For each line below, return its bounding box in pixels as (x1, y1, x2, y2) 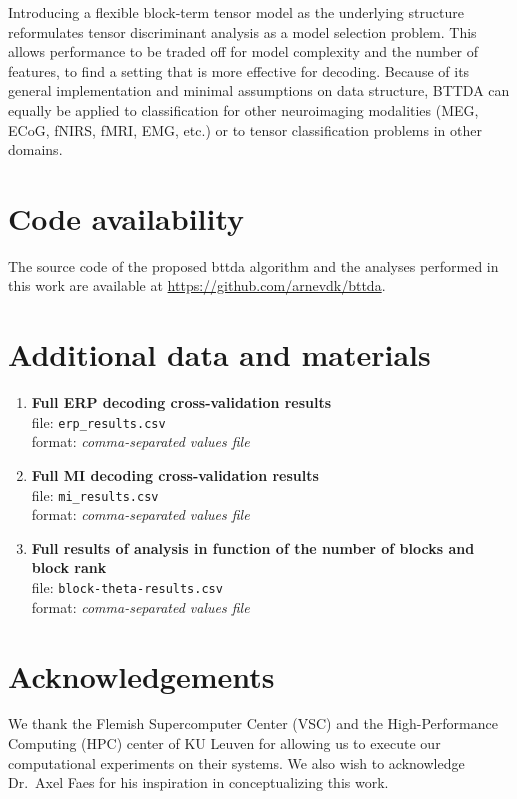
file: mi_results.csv (31, 484, 159, 505)
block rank (31, 557, 107, 578)
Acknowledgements (8, 655, 275, 696)
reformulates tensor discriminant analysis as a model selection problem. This (8, 21, 477, 42)
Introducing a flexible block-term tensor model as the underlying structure (8, 2, 464, 22)
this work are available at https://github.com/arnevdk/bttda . (8, 275, 386, 296)
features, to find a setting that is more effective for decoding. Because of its (8, 60, 470, 81)
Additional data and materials (8, 334, 431, 375)
